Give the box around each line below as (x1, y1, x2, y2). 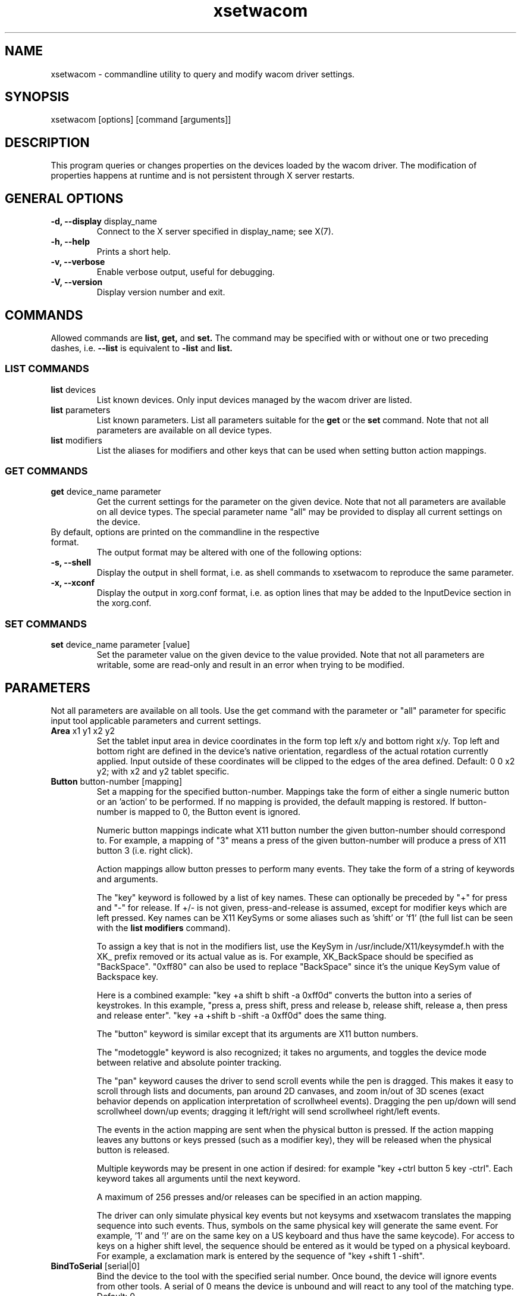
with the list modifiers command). (96, 923, 231, 933)
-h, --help (51, 236, 90, 247)
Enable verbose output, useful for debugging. (96, 267, 275, 277)
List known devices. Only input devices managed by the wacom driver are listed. (96, 394, 412, 405)
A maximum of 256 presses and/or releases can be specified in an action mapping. (96, 1192, 422, 1203)
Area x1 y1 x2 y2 (51, 726, 115, 736)
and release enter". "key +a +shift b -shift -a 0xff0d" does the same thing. (96, 1010, 387, 1021)
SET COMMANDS (5, 617, 87, 630)
